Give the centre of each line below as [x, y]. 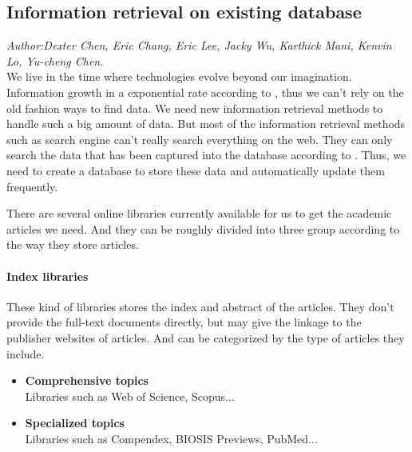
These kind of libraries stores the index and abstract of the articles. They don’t [200, 306]
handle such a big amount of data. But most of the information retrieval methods [206, 124]
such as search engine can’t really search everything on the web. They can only [200, 139]
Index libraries [48, 276]
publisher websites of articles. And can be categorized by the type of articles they [206, 337]
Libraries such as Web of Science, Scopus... [130, 396]
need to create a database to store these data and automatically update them [196, 170]
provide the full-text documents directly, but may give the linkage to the [184, 322]
